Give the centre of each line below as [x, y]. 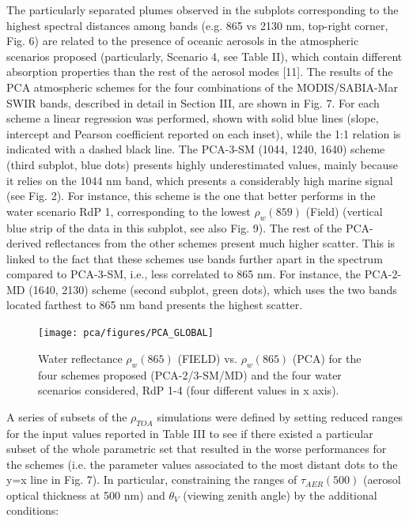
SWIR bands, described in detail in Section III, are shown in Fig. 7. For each [193, 102]
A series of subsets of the [67, 416]
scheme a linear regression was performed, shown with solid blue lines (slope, [193, 118]
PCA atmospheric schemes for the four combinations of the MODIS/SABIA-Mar [202, 87]
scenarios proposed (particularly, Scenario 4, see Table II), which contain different [204, 56]
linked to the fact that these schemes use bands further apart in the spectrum [195, 258]
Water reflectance [80, 358]
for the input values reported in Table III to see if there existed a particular [190, 433]
